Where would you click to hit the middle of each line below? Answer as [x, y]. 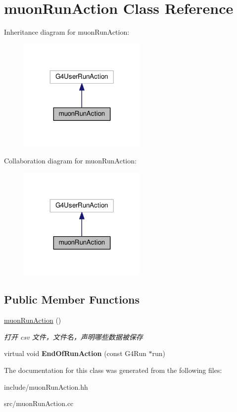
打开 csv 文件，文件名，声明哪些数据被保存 [73, 336]
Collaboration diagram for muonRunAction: [70, 161]
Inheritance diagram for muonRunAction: [67, 32]
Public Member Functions [72, 299]
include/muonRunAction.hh [46, 386]
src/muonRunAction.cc [39, 403]
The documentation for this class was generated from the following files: [113, 370]
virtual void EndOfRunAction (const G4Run [75, 353]
